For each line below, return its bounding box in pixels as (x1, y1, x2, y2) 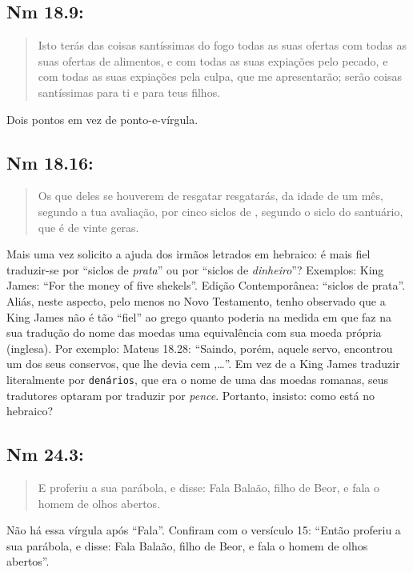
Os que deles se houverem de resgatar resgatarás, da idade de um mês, (38, 187, 383, 204)
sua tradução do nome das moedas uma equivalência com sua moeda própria (6, 324, 382, 341)
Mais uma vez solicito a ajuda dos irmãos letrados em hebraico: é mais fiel (6, 246, 371, 262)
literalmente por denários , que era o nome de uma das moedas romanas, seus (6, 370, 388, 387)
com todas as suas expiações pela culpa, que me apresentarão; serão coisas (38, 68, 402, 85)
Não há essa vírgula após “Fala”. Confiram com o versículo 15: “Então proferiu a (6, 522, 401, 538)
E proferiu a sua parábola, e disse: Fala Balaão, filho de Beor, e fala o (38, 478, 380, 495)
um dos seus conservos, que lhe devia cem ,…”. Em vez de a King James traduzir (6, 355, 400, 372)
